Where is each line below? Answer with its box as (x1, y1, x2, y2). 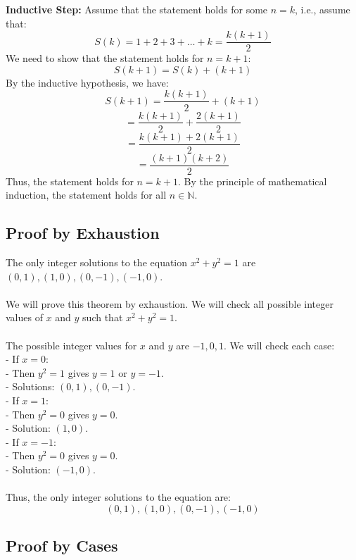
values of (6, 310, 43, 325)
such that (82, 310, 123, 325)
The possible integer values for (6, 337, 137, 352)
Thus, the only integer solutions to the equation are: (6, 490, 231, 504)
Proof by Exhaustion (6, 222, 160, 244)
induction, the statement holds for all (6, 187, 167, 202)
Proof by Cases (6, 535, 118, 556)
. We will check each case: (224, 337, 335, 352)
